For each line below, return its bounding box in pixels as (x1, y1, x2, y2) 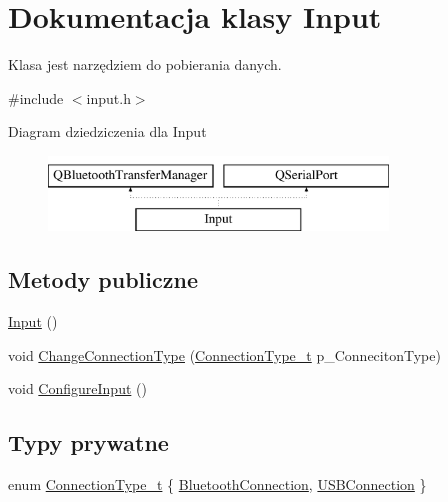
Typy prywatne (8, 427, 169, 458)
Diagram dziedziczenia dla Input (8, 121, 207, 142)
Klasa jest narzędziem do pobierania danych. (8, 54, 282, 75)
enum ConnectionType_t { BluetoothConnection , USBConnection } (8, 474, 427, 495)
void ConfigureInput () (8, 378, 147, 399)
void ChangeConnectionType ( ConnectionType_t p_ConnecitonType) (8, 344, 441, 365)
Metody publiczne (8, 264, 198, 295)
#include (8, 87, 64, 108)
